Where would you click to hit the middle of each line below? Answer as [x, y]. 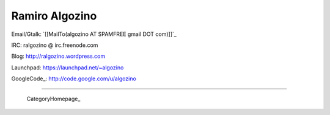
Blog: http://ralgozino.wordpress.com [58, 56]
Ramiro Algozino [54, 16]
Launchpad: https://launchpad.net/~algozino [68, 68]
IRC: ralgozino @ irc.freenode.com [55, 45]
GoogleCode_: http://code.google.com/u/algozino [74, 78]
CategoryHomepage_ [53, 99]
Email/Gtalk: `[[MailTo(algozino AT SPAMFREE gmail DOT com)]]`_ [94, 34]
